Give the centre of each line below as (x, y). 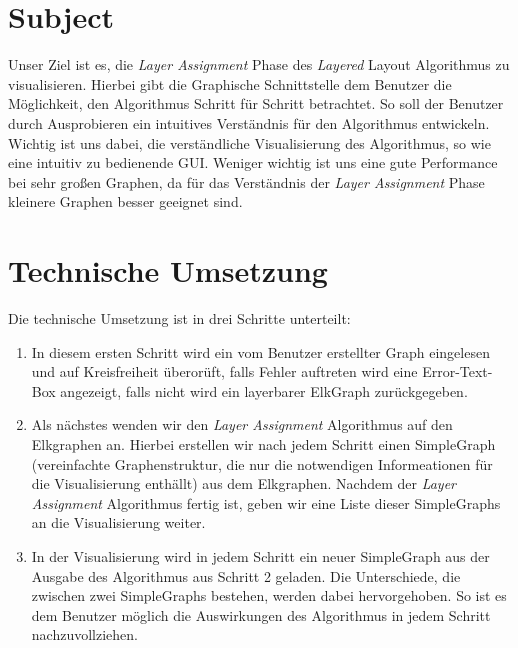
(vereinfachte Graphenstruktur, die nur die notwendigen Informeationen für (262, 463)
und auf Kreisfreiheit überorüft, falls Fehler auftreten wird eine (224, 371)
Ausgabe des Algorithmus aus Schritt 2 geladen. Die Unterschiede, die (246, 575)
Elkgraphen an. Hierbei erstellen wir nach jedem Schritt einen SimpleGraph (263, 443)
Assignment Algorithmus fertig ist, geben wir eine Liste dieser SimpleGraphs (266, 502)
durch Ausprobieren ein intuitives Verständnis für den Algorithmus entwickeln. (249, 122)
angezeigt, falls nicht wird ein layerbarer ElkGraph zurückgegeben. (264, 390)
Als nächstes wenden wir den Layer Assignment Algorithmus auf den (242, 424)
